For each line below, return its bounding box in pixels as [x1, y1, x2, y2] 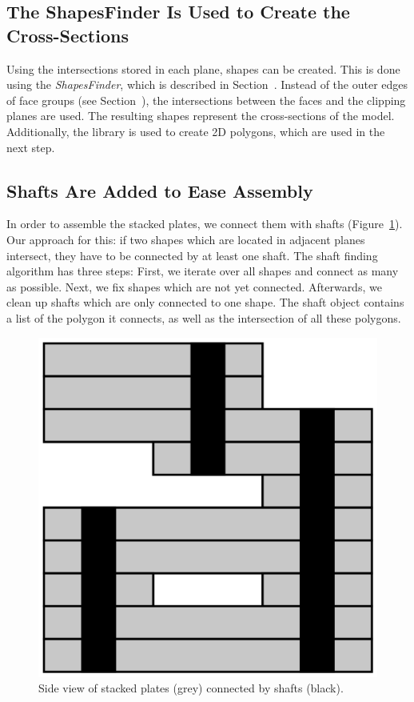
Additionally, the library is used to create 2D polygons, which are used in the [6, 122, 385, 139]
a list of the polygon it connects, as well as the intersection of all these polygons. [6, 309, 401, 326]
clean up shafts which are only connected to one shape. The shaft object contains [6, 294, 404, 311]
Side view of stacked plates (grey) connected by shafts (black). [38, 680, 344, 696]
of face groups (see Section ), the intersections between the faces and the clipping [6, 91, 406, 108]
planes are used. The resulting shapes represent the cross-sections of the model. [6, 107, 395, 124]
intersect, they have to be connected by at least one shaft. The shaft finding [6, 247, 378, 263]
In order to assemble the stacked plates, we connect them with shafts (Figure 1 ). [6, 215, 403, 232]
